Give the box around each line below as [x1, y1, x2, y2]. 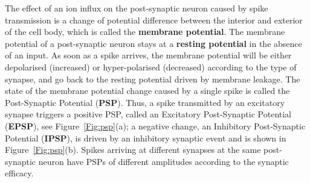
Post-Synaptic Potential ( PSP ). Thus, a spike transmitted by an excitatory [5, 96, 285, 108]
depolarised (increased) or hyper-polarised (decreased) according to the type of [5, 60, 297, 73]
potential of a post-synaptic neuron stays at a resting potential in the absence [5, 37, 302, 49]
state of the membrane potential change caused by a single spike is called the [5, 84, 290, 97]
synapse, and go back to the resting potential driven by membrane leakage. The [5, 72, 300, 85]
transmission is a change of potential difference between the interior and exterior [5, 13, 303, 26]
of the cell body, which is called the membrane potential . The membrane [5, 25, 285, 38]
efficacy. [5, 167, 34, 179]
